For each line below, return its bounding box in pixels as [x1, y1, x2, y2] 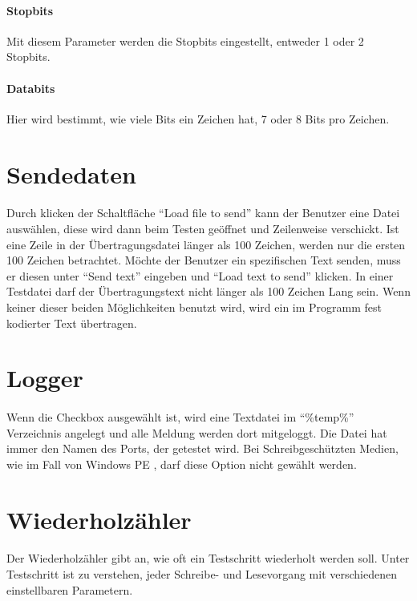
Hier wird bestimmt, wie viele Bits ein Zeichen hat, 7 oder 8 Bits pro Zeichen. [6, 110, 390, 127]
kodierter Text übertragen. [6, 314, 137, 331]
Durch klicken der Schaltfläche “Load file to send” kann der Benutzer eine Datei [6, 204, 400, 221]
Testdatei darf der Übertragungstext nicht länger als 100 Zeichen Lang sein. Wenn [6, 283, 411, 300]
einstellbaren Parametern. [6, 581, 133, 598]
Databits [6, 79, 55, 96]
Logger [6, 361, 83, 394]
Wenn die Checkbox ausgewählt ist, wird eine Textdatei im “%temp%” [6, 409, 354, 426]
